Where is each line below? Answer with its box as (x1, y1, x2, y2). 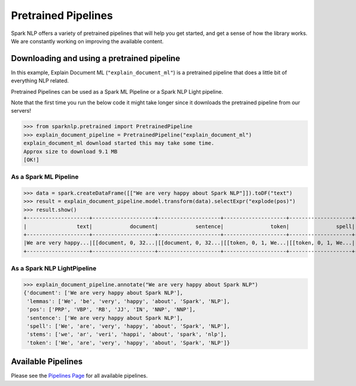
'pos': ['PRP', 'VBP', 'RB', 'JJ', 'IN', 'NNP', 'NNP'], (27, 306, 196, 313)
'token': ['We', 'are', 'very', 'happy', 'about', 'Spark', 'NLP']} (27, 339, 230, 346)
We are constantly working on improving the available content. (11, 37, 164, 44)
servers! (11, 107, 31, 114)
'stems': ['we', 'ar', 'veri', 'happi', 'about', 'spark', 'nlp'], (27, 331, 227, 338)
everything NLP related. (11, 77, 69, 84)
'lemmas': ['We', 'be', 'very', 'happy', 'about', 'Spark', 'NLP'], (27, 298, 230, 305)
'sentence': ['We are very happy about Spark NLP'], (27, 314, 183, 321)
